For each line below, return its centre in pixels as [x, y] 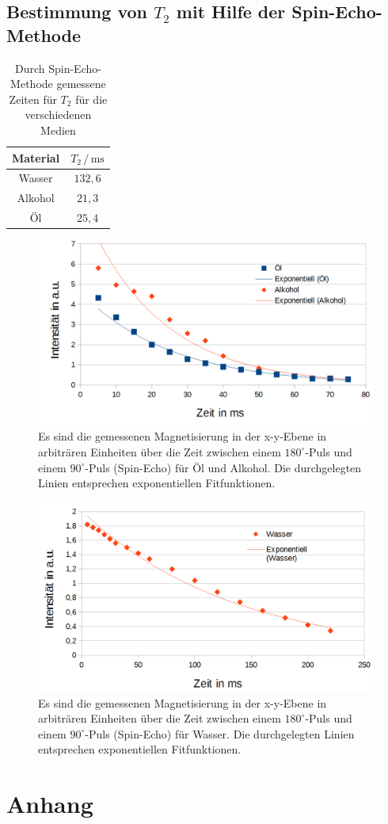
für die [91, 99]
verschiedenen [58, 114]
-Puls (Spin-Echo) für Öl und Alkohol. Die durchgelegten [223, 467]
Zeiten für [33, 99]
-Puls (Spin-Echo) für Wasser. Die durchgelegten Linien [220, 733]
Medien [58, 130]
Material [36, 157]
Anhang [50, 804]
